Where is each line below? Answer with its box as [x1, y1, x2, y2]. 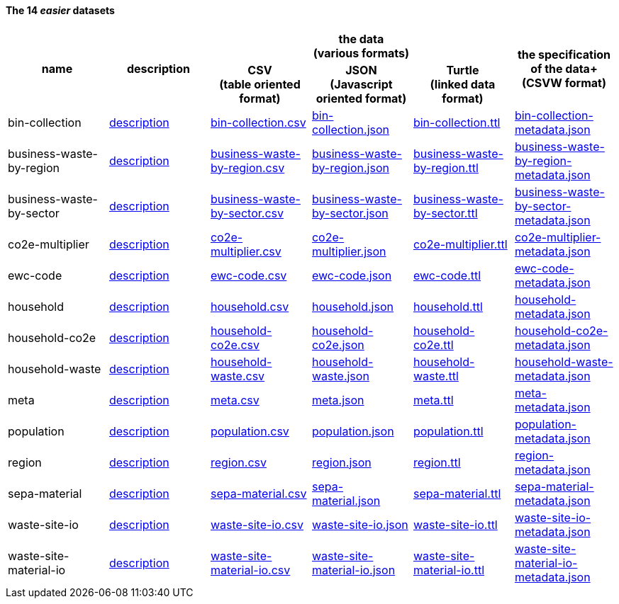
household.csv [210, 299, 289, 314]
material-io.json [311, 562, 396, 577]
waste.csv [210, 368, 265, 383]
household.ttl [413, 299, 483, 314]
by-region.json [311, 160, 389, 175]
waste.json [311, 368, 369, 383]
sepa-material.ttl [413, 486, 501, 501]
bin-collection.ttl [413, 115, 501, 130]
